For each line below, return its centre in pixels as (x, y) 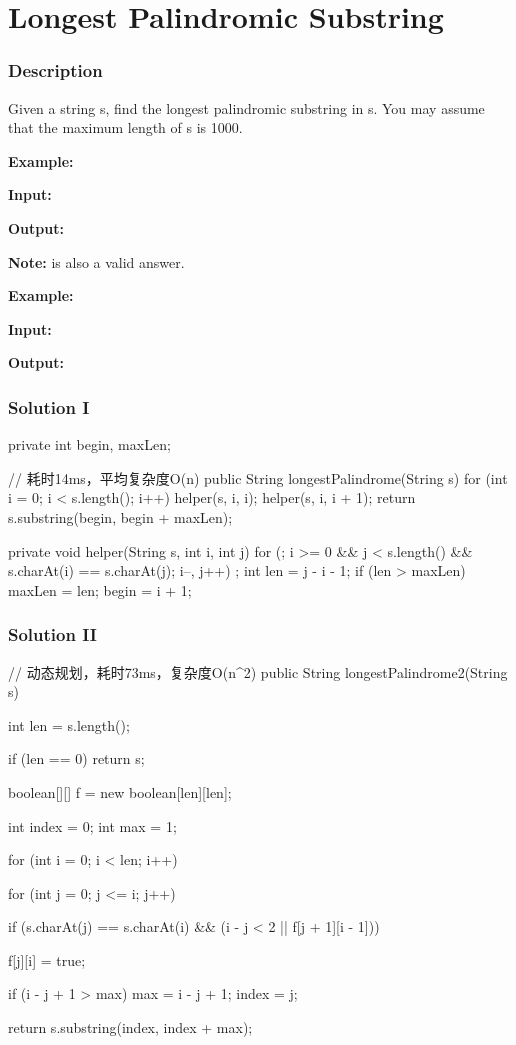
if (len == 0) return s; (76, 758)
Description (55, 70)
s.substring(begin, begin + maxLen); (120, 516)
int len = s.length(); (69, 724)
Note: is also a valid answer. (96, 261)
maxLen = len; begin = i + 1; (100, 589)
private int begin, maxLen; (89, 444)
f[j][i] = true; (47, 959)
